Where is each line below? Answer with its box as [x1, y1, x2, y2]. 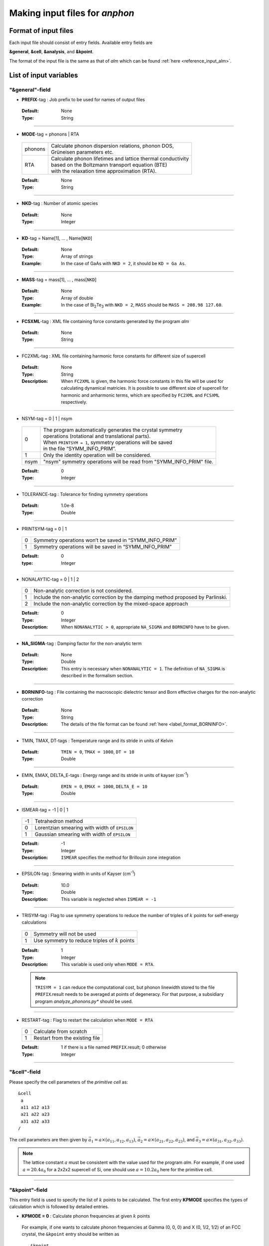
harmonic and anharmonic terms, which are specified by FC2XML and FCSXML [61, 392, 220, 398]
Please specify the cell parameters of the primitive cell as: [9, 1079, 128, 1085]
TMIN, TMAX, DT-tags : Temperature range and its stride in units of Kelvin [21, 738, 173, 744]
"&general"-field [9, 86, 51, 93]
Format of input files [9, 26, 74, 35]
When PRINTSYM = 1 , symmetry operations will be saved [43, 439, 173, 446]
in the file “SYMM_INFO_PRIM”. [43, 445, 117, 452]
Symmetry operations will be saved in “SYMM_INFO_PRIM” [33, 543, 172, 550]
